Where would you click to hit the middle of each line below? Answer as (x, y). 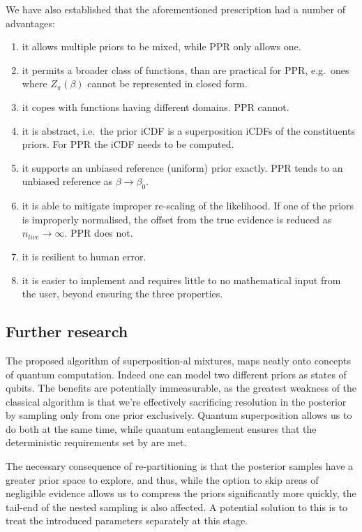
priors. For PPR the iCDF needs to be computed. (128, 144)
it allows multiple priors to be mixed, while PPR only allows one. (161, 46)
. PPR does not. (99, 233)
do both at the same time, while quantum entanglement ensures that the (161, 428)
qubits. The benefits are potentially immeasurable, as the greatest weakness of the (181, 388)
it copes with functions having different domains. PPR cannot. (156, 106)
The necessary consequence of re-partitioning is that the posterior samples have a (180, 466)
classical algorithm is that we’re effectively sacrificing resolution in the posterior (176, 401)
